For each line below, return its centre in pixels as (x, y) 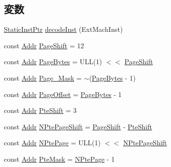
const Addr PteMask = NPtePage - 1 (59, 159)
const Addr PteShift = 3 (40, 110)
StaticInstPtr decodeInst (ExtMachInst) (63, 29)
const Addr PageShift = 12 (44, 45)
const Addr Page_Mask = (43, 77)
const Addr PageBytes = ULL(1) (53, 62)
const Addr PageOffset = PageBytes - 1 (63, 94)
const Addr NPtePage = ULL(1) (52, 143)
